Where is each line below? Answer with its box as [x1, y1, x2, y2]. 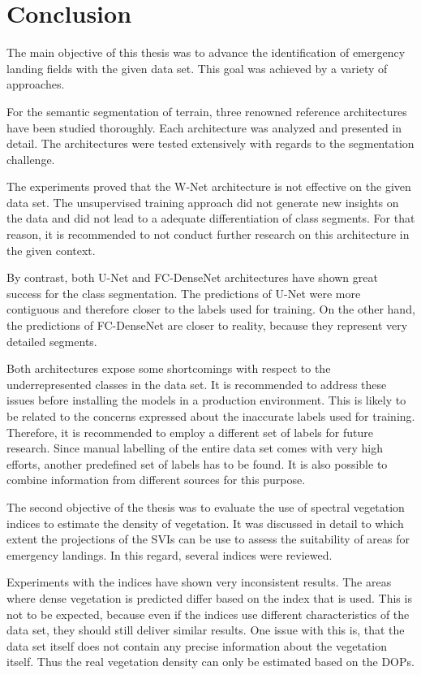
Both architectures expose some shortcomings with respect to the [6, 360, 331, 377]
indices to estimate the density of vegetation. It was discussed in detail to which [6, 514, 404, 531]
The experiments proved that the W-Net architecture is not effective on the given [6, 178, 411, 195]
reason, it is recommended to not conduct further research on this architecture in [6, 226, 410, 243]
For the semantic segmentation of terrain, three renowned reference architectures [6, 102, 407, 119]
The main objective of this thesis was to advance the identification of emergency [6, 44, 406, 61]
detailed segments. [6, 332, 97, 349]
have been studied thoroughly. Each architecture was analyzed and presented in [6, 119, 402, 136]
